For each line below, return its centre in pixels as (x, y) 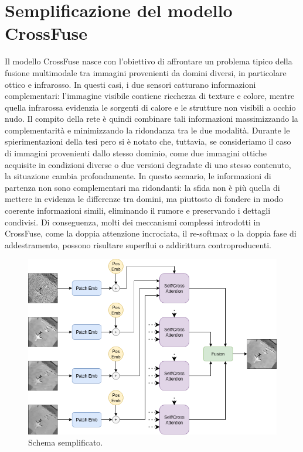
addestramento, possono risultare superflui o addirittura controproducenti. (138, 244)
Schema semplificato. (66, 442)
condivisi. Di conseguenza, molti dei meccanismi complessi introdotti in (133, 222)
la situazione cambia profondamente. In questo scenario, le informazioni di (138, 176)
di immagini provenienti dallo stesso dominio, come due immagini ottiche (136, 153)
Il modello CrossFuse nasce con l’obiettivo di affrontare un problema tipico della (149, 61)
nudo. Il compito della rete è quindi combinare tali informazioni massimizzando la (151, 119)
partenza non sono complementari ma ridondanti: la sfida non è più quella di (142, 187)
